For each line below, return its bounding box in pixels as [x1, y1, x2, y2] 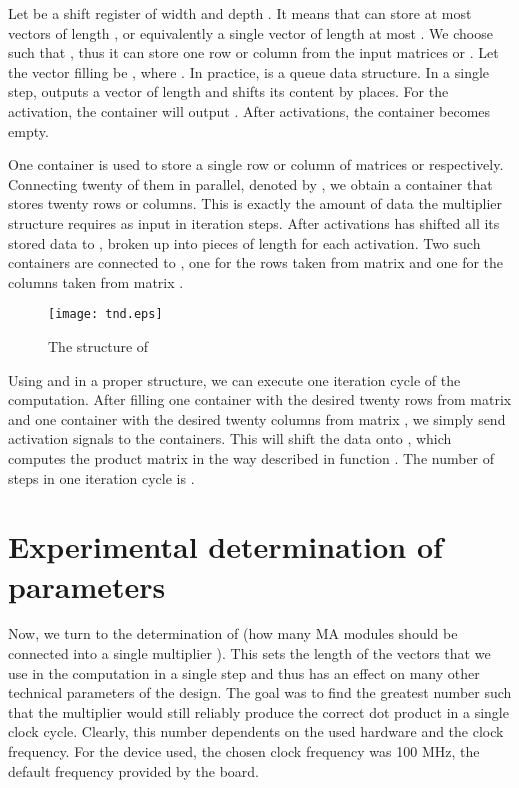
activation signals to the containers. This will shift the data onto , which [8, 428, 452, 449]
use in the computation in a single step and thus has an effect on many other [8, 662, 480, 683]
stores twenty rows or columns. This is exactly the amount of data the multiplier [8, 193, 503, 214]
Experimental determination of [8, 526, 443, 567]
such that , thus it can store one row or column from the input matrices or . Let [8, 42, 499, 63]
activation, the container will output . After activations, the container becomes [8, 100, 491, 121]
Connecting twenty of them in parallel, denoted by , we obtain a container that [8, 173, 493, 194]
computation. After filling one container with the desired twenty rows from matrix [8, 389, 512, 410]
